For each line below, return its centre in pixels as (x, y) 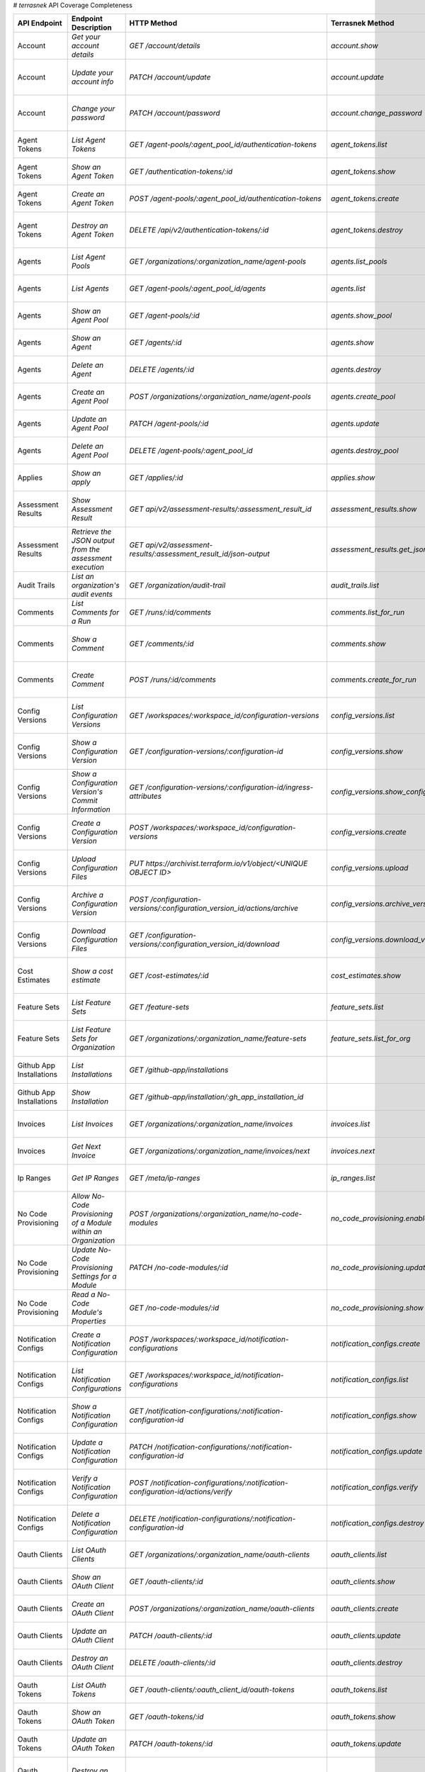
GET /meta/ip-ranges (165, 1178)
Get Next (86, 1147)
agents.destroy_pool (365, 451)
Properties (89, 1321)
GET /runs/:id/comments (170, 612)
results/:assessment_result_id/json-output (199, 554)
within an (87, 1232)
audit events (92, 594)
